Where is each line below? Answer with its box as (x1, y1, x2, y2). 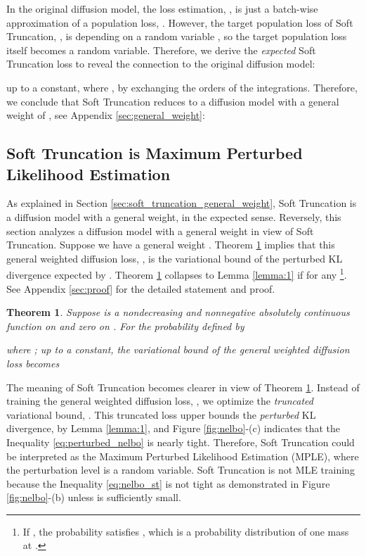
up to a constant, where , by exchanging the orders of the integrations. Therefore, (6, 80, 358, 94)
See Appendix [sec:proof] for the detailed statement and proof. (6, 281, 275, 296)
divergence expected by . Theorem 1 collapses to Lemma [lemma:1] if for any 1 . (6, 265, 347, 282)
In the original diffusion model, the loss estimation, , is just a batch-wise (6, 1, 318, 15)
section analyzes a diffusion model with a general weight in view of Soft (6, 223, 314, 238)
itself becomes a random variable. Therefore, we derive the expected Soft (6, 42, 316, 57)
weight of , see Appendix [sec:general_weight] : (6, 108, 205, 122)
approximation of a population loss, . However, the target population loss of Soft (6, 15, 353, 30)
